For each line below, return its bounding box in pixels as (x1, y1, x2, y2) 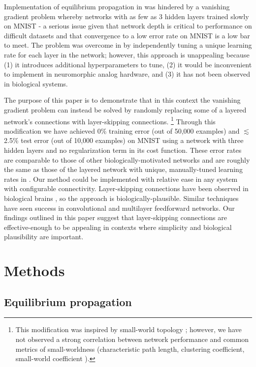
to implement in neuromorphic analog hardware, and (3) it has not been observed (4, 69, 251, 79)
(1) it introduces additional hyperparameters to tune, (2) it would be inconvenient (4, 59, 252, 69)
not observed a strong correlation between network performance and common (15, 334, 249, 344)
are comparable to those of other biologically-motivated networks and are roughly (4, 154, 250, 165)
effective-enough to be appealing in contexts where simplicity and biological (4, 222, 232, 232)
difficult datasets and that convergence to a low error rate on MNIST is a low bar (4, 30, 250, 40)
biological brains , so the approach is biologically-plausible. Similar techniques (4, 193, 239, 203)
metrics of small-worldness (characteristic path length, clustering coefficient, (15, 343, 245, 354)
